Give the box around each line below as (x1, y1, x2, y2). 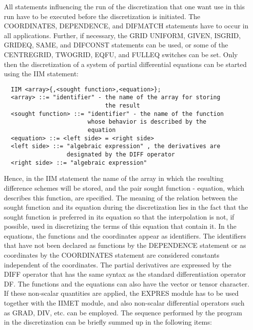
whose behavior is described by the (87, 118, 207, 126)
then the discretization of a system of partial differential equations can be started (4, 59, 247, 69)
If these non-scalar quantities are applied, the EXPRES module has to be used (4, 288, 239, 298)
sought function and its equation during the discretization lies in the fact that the (4, 202, 248, 212)
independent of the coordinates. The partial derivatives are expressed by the (4, 259, 232, 269)
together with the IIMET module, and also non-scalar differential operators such (4, 298, 245, 308)
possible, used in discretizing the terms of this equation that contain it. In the (4, 221, 236, 231)
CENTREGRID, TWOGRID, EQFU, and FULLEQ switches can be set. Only (4, 49, 238, 59)
